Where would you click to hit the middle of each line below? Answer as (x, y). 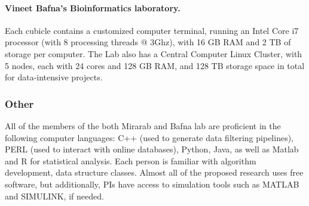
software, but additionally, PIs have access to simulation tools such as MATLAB (152, 184)
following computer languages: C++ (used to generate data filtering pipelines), (149, 137)
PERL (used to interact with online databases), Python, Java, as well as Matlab (152, 149)
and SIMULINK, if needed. (54, 196)
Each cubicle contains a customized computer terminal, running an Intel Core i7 (152, 30)
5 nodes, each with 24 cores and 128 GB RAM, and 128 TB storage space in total (155, 65)
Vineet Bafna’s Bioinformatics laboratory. (93, 7)
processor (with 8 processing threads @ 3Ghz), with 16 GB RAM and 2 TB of (148, 42)
